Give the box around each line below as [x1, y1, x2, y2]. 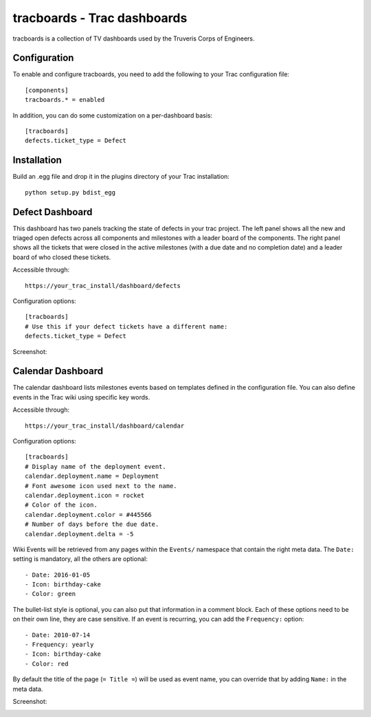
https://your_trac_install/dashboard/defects [25, 282, 181, 289]
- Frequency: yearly [25, 641, 94, 649]
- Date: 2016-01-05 [25, 571, 91, 579]
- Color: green [25, 590, 76, 598]
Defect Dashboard [12, 206, 93, 218]
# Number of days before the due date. [25, 520, 159, 529]
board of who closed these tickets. [12, 253, 111, 261]
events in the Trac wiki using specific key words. [12, 393, 150, 401]
